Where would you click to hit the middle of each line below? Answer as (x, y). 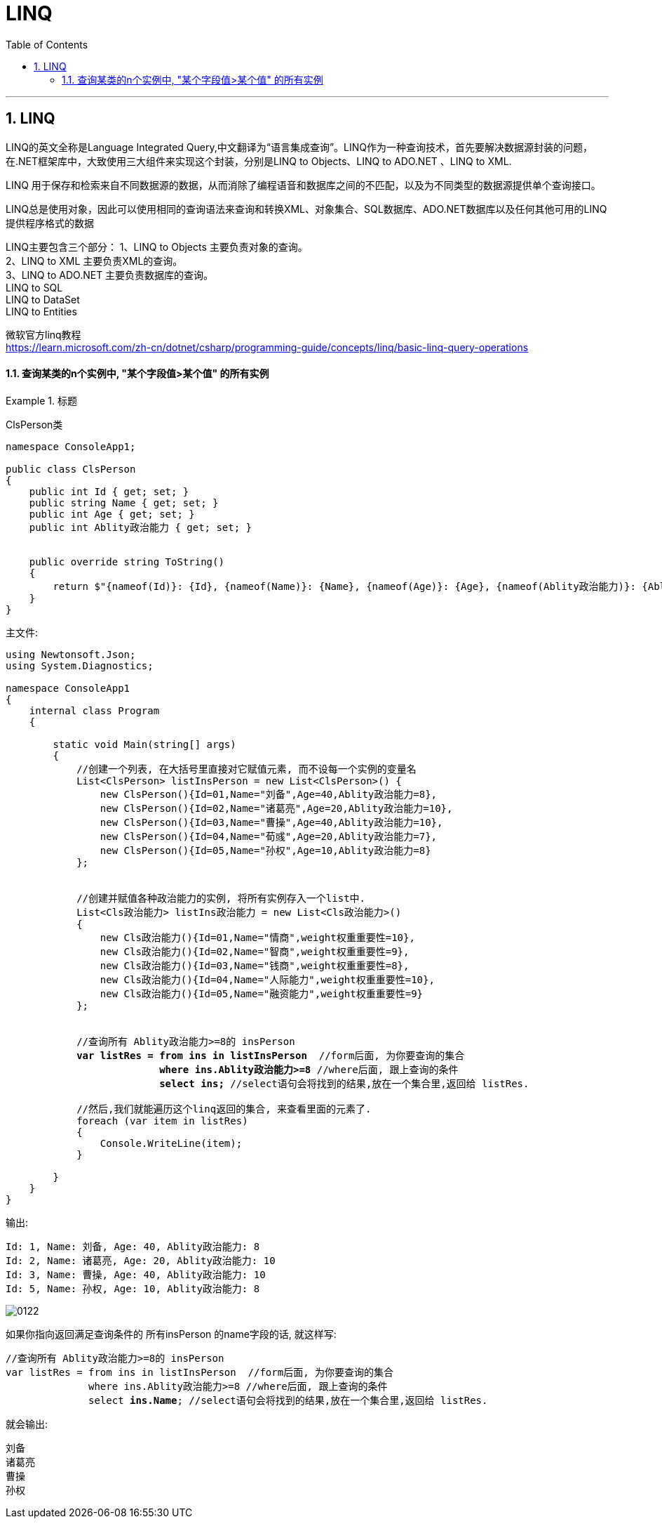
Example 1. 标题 (41, 400)
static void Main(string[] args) (144, 744)
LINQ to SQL (34, 287)
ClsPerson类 (34, 424)
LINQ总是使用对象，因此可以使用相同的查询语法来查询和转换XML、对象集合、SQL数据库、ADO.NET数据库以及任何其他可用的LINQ (306, 209)
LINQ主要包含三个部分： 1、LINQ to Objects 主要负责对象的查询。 (157, 247)
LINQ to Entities (41, 311)
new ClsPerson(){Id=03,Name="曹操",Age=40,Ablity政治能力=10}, (271, 822)
